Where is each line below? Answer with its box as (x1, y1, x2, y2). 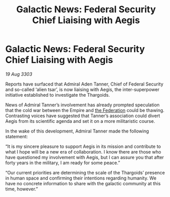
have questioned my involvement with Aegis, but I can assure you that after (5, 154, 164, 160)
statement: (5, 133, 28, 139)
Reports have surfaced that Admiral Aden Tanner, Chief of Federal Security (5, 81, 164, 87)
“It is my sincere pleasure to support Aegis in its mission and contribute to (5, 143, 161, 149)
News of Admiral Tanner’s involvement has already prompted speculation (5, 101, 160, 108)
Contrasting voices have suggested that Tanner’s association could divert (5, 113, 160, 119)
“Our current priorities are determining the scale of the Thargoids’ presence (5, 169, 165, 176)
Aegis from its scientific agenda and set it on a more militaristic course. (5, 118, 155, 124)
